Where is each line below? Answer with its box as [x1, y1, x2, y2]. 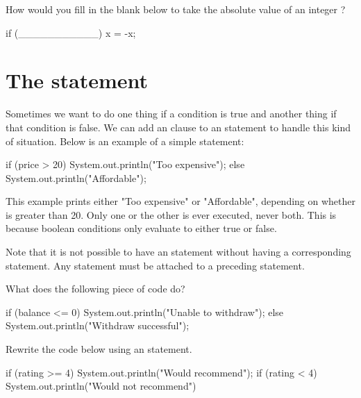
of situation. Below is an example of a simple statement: [6, 133, 244, 148]
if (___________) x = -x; [6, 25, 136, 40]
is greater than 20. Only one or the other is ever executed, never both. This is [6, 207, 337, 222]
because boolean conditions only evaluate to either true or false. [6, 221, 277, 235]
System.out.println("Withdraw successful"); [6, 318, 190, 333]
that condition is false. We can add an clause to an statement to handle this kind [6, 119, 351, 134]
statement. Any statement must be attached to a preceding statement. [6, 258, 305, 272]
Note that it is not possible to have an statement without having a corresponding [6, 244, 351, 259]
